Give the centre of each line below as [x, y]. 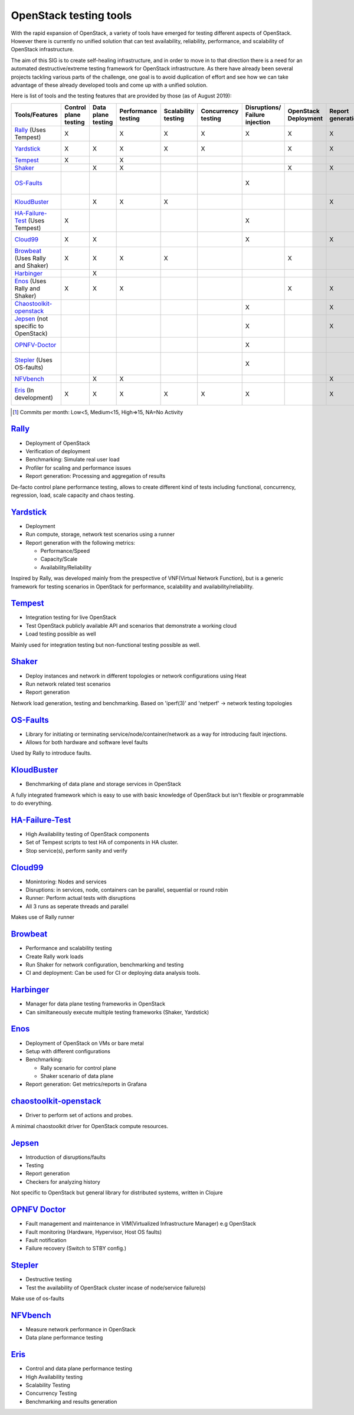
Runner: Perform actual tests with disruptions [81, 898]
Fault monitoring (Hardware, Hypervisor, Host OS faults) [94, 1232]
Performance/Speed [65, 551]
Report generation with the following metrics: [81, 542]
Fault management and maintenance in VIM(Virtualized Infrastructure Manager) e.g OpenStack [141, 1224]
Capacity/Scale [59, 559]
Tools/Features [36, 114]
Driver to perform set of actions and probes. [79, 1115]
